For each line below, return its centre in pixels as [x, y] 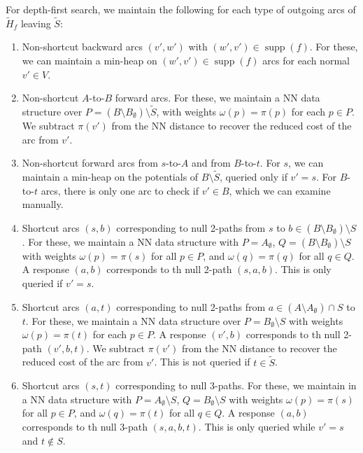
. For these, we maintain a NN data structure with [130, 241]
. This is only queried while [257, 426]
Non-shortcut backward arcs [82, 47]
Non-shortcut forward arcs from [90, 163]
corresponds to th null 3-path [85, 426]
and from [211, 163]
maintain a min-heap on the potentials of [110, 176]
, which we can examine [280, 190]
